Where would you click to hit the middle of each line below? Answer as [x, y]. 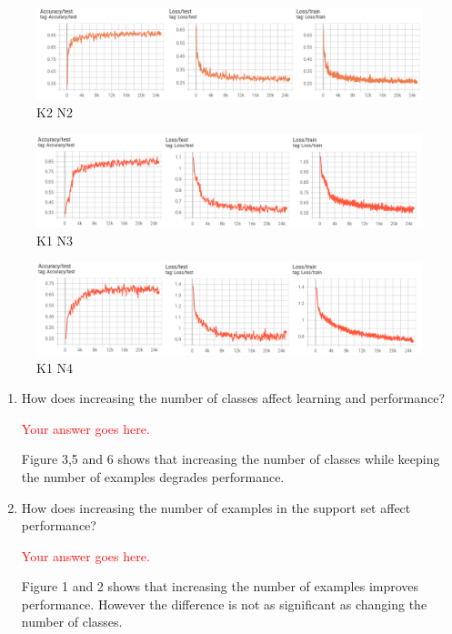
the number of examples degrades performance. [153, 476]
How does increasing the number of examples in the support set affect [216, 507]
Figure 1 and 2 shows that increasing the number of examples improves [220, 586]
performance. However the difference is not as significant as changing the [224, 604]
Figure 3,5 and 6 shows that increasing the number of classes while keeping [231, 459]
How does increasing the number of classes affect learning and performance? [233, 398]
